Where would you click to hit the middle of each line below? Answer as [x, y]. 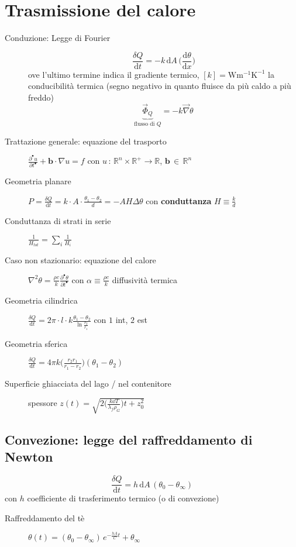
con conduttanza [179, 200]
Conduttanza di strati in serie [58, 220]
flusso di [144, 124]
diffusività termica [145, 279]
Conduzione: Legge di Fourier [58, 38]
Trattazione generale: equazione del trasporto [86, 141]
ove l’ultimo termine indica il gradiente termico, [114, 74]
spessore [43, 403]
